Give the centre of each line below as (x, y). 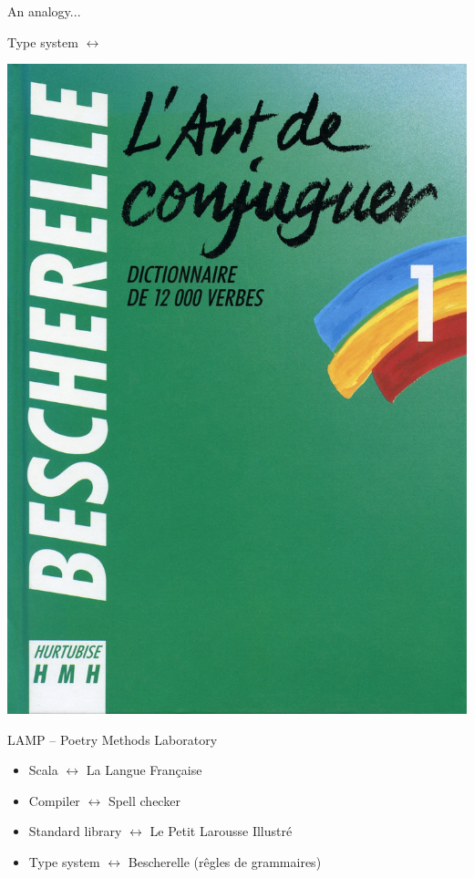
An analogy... (44, 11)
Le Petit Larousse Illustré (221, 831)
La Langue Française (144, 770)
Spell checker (144, 800)
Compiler (54, 800)
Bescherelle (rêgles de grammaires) (225, 861)
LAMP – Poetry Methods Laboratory (113, 739)
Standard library (75, 831)
